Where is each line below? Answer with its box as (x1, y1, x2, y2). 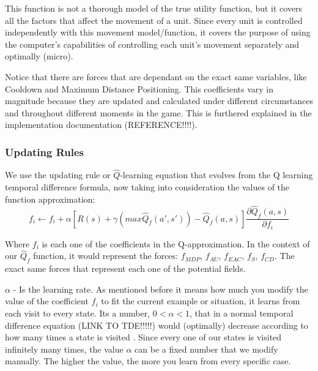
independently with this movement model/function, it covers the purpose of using (5, 26, 311, 39)
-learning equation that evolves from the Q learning (120, 168, 313, 181)
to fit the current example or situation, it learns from (101, 294, 300, 307)
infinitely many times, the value (5, 342, 124, 355)
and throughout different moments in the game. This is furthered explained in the (5, 106, 312, 119)
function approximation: (5, 192, 95, 205)
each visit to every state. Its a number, (5, 307, 150, 320)
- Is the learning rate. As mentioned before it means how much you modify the (13, 282, 308, 295)
